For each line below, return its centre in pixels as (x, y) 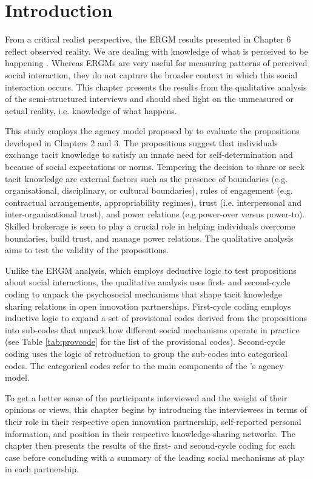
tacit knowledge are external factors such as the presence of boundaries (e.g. (146, 178)
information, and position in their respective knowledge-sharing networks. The (150, 433)
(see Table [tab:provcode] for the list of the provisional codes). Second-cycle (145, 341)
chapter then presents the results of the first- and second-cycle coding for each (150, 445)
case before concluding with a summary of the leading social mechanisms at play (155, 457)
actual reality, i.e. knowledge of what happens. (91, 110)
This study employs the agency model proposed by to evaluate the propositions (152, 131)
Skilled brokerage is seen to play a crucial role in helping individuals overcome (150, 226)
